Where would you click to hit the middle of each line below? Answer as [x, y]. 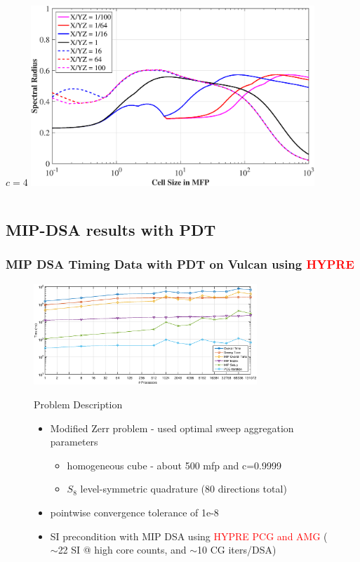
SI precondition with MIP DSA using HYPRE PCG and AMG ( [189, 536]
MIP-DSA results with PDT [111, 230]
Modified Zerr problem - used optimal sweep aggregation [172, 428]
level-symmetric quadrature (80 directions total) [184, 489]
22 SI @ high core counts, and [122, 550]
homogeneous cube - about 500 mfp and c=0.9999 [174, 465]
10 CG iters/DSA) [237, 550]
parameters [74, 442]
